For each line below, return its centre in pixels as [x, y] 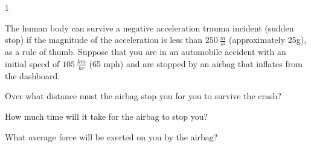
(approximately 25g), [268, 40]
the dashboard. [33, 75]
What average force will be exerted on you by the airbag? [111, 136]
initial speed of [32, 63]
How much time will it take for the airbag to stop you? [107, 116]
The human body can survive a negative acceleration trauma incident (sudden [149, 28]
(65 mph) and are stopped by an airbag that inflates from [196, 63]
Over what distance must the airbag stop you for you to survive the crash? [143, 96]
